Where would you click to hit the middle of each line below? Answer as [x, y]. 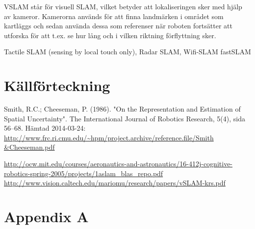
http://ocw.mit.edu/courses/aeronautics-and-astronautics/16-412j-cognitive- [118, 164]
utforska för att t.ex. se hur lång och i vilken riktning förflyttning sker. [110, 35]
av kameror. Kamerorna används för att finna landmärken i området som [114, 16]
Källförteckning [57, 85]
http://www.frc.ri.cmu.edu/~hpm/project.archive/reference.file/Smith [109, 137]
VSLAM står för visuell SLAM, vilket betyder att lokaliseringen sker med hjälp [123, 6]
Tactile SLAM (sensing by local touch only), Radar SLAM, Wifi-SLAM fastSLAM [127, 52]
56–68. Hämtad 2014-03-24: [45, 128]
